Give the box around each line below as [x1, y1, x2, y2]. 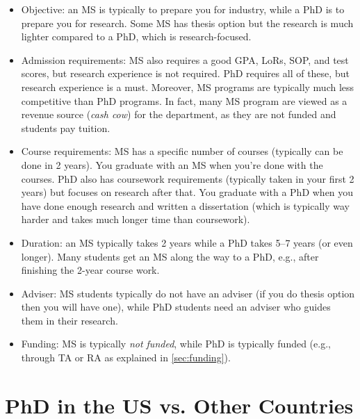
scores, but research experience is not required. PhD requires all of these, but [21, 66, 350, 81]
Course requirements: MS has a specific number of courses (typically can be [21, 144, 343, 158]
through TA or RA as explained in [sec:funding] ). [21, 350, 231, 365]
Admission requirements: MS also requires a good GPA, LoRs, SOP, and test [21, 52, 349, 67]
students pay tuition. [21, 120, 111, 135]
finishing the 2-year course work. [21, 263, 160, 277]
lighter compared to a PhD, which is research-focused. [21, 29, 252, 44]
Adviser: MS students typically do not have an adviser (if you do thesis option [21, 286, 355, 300]
